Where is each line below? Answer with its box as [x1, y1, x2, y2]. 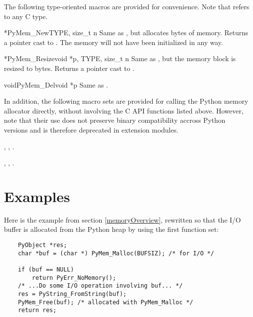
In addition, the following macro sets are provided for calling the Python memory [4, 96, 249, 106]
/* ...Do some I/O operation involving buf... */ [18, 282, 183, 290]
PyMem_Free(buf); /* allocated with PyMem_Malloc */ [18, 298, 193, 306]
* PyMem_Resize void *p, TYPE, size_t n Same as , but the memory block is [4, 53, 236, 64]
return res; [18, 307, 57, 314]
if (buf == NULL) [18, 266, 74, 273]
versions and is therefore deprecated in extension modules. [4, 124, 179, 135]
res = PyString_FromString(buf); [18, 290, 127, 297]
